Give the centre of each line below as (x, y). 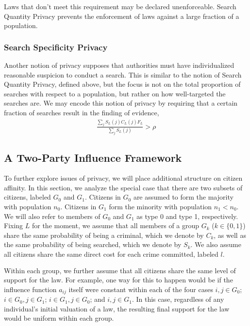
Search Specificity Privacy (56, 47)
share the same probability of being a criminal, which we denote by (104, 235)
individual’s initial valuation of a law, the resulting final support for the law (117, 308)
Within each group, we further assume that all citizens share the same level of (120, 270)
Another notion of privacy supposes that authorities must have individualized (119, 65)
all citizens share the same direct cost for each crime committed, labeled (111, 254)
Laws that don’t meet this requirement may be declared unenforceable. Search (120, 6)
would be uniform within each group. (59, 318)
